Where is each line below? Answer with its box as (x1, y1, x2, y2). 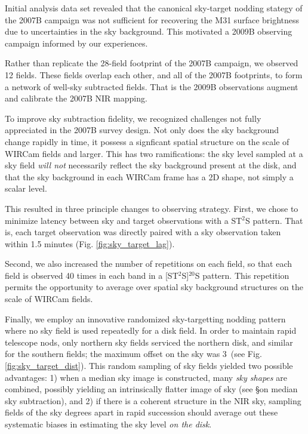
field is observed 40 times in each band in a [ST (5, 269, 178, 281)
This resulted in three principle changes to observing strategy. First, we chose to (5, 202, 298, 214)
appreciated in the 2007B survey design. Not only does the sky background (5, 124, 279, 136)
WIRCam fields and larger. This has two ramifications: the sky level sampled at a (5, 147, 303, 159)
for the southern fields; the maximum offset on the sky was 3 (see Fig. (5, 347, 262, 360)
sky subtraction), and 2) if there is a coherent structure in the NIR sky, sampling (5, 394, 301, 407)
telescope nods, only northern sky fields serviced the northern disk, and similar (5, 335, 293, 348)
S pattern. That (245, 214, 303, 226)
